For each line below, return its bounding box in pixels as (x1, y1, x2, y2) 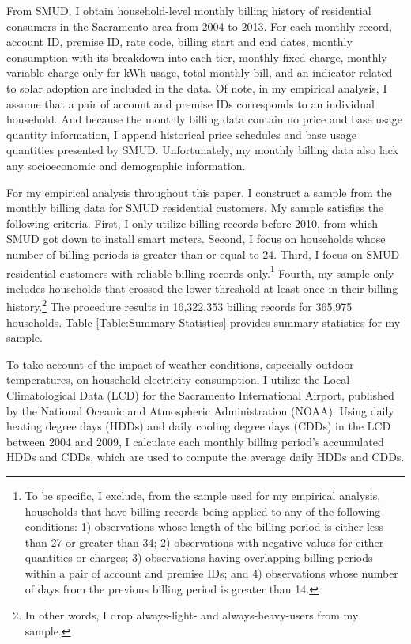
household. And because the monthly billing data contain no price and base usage (6, 111, 402, 127)
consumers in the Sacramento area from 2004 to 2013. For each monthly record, (6, 17, 392, 34)
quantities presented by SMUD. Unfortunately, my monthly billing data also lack (6, 142, 399, 158)
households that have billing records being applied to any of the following (25, 502, 381, 519)
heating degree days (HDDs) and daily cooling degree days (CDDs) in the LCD (6, 418, 391, 434)
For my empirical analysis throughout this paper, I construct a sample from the (6, 184, 392, 200)
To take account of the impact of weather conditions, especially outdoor (6, 355, 354, 372)
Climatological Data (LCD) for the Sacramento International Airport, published (6, 386, 394, 403)
